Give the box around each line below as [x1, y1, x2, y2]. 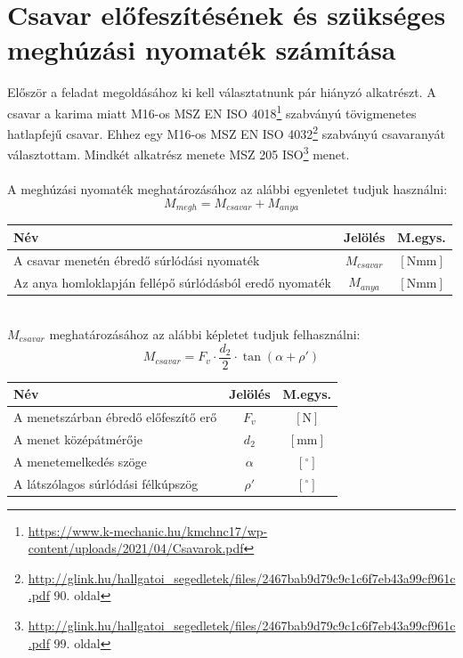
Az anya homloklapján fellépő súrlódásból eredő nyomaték [13, 272, 331, 291]
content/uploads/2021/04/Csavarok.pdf [28, 539, 244, 557]
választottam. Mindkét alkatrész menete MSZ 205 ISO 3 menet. [7, 142, 350, 164]
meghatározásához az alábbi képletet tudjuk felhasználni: [49, 325, 361, 344]
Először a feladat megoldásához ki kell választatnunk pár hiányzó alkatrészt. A [7, 83, 436, 102]
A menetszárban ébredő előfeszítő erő [13, 408, 217, 426]
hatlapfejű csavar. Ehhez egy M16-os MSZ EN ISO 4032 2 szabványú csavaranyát [7, 122, 445, 142]
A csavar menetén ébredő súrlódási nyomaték [13, 250, 260, 269]
